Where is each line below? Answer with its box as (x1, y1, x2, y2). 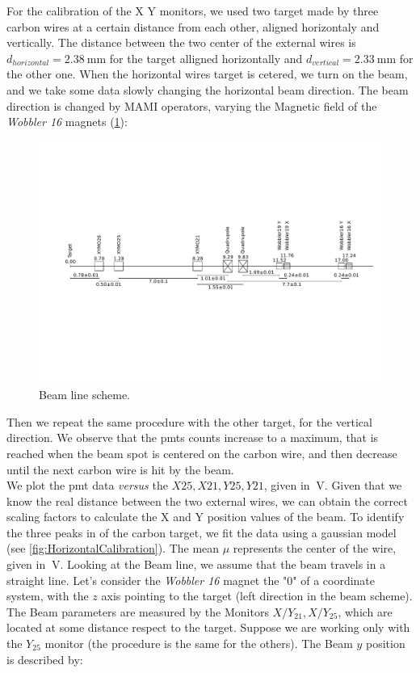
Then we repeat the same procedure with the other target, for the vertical (6, 413, 372, 430)
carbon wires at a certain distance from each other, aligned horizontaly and (6, 18, 380, 35)
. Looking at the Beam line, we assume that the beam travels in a (60, 556, 386, 573)
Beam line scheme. (39, 386, 131, 403)
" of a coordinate (292, 571, 376, 588)
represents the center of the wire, (233, 540, 397, 557)
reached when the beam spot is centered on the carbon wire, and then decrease (6, 444, 397, 461)
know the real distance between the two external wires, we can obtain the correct (6, 492, 408, 509)
